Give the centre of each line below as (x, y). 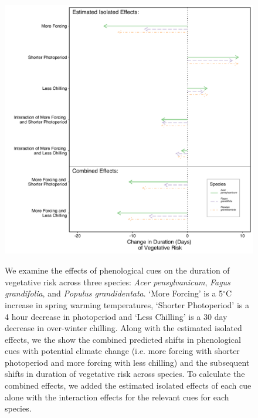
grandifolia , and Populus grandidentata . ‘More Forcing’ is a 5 (114, 293)
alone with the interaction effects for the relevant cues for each (117, 397)
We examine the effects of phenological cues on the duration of (117, 270)
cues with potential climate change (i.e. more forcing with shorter (122, 351)
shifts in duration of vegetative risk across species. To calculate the (125, 374)
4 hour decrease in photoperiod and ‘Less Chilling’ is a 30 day (116, 316)
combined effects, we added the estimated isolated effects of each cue (128, 385)
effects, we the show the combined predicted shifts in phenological (123, 339)
